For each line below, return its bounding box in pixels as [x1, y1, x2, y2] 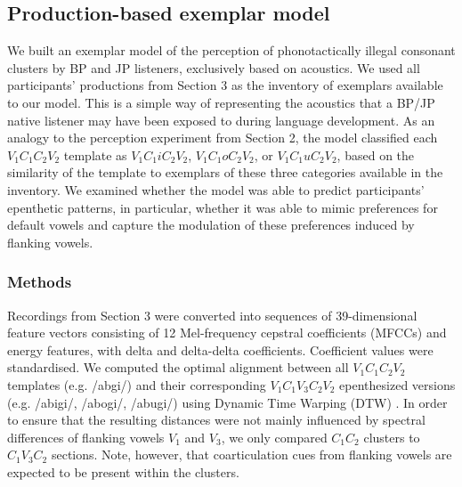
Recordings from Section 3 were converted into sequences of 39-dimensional [7, 305, 417, 324]
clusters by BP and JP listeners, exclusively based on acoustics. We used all [7, 58, 420, 77]
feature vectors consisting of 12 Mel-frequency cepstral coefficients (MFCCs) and [7, 323, 447, 342]
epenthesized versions [339, 375, 456, 394]
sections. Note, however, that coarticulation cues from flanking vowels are [51, 445, 452, 464]
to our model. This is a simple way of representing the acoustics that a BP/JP [7, 93, 435, 111]
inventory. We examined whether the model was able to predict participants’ [7, 180, 425, 199]
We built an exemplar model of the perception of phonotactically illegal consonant [7, 41, 456, 60]
